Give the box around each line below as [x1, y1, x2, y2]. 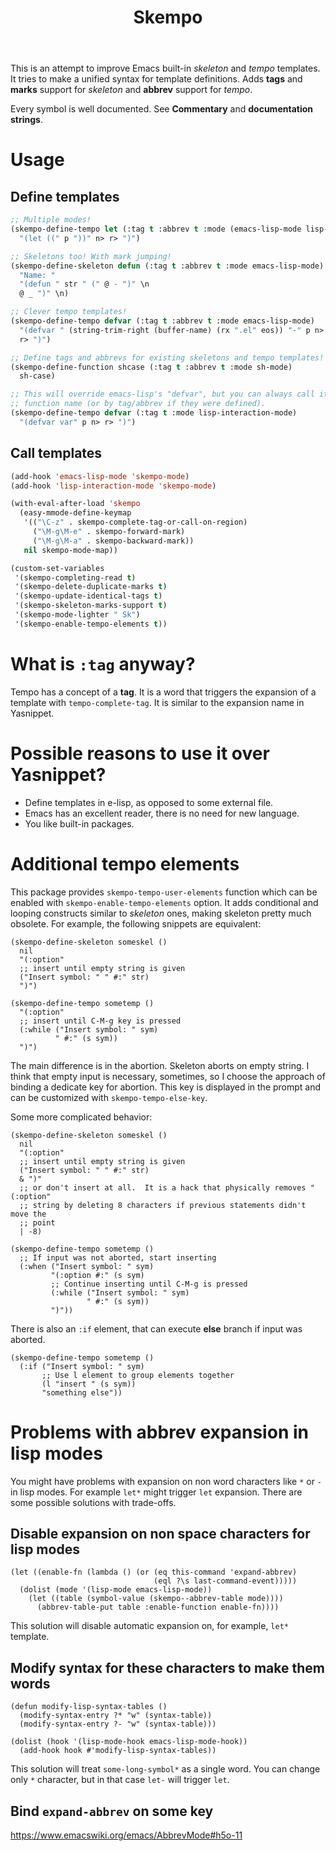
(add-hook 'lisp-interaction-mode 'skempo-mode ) [10, 481, 217, 491]
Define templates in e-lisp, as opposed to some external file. [24, 796, 274, 808]
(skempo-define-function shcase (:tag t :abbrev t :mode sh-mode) [10, 362, 293, 372]
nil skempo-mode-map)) [23, 545, 118, 555]
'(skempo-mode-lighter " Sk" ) [14, 610, 141, 620]
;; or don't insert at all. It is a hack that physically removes [19, 1182, 307, 1193]
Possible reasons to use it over [10, 742, 270, 765]
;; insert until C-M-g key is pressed [19, 1016, 182, 1026]
